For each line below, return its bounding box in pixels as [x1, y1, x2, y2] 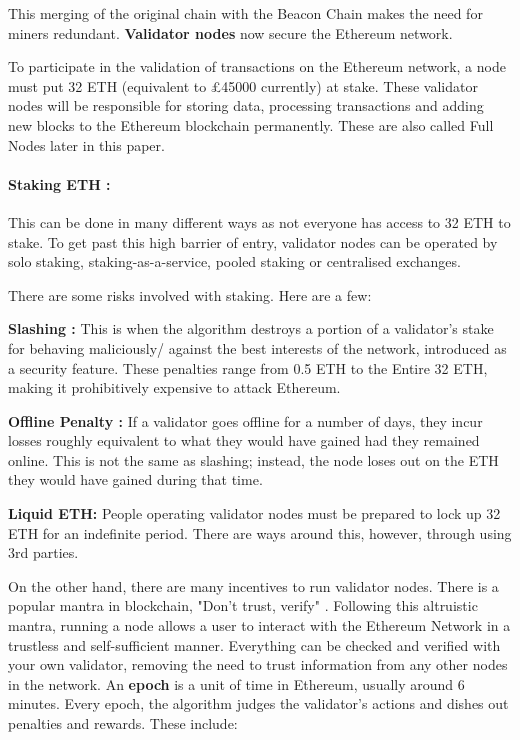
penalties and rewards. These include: [8, 713, 238, 734]
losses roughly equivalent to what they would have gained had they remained [8, 430, 480, 451]
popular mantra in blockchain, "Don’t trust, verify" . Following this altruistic [8, 595, 478, 616]
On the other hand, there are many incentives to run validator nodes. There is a [8, 575, 499, 596]
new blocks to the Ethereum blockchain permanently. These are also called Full [8, 114, 494, 135]
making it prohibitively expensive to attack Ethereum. [8, 377, 341, 398]
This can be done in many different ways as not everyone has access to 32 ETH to [8, 211, 511, 232]
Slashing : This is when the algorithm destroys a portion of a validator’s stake [8, 318, 494, 339]
